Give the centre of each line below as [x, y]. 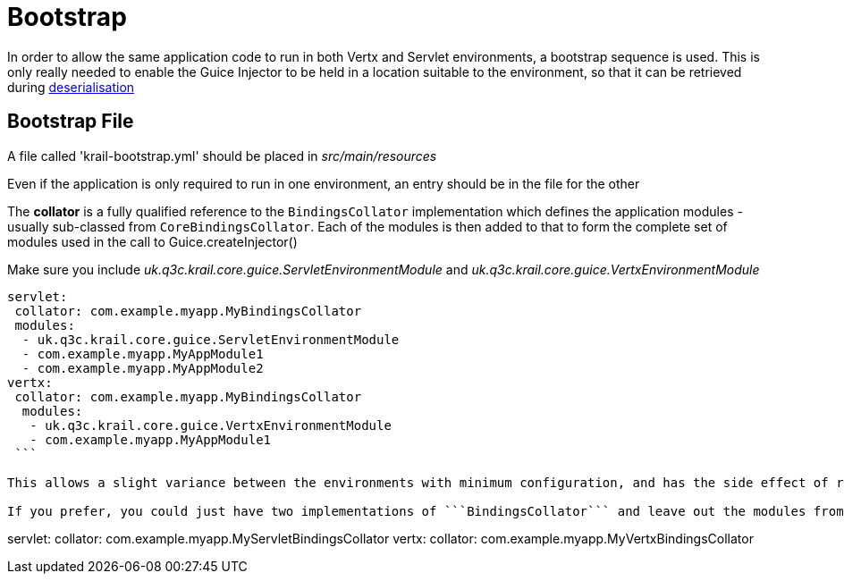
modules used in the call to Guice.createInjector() [152, 241]
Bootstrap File [71, 122]
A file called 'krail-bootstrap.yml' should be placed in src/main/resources [222, 156]
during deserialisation [71, 87]
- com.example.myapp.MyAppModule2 [143, 368]
